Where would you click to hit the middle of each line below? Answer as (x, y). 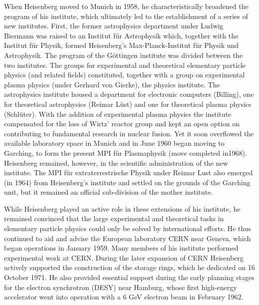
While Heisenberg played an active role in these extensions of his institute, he (122, 208)
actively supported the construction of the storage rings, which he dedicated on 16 (129, 267)
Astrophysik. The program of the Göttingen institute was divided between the (123, 55)
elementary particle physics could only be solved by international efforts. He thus (128, 228)
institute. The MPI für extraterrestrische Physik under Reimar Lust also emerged (129, 172)
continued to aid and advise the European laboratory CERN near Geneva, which (128, 238)
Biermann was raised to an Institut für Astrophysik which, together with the (121, 35)
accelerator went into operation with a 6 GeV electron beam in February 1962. (124, 297)
